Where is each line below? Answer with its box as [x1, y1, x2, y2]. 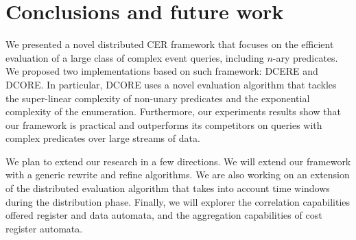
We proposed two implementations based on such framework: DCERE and [5, 64, 318, 78]
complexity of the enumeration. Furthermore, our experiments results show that [5, 104, 341, 119]
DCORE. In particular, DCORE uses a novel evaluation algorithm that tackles [5, 77, 337, 91]
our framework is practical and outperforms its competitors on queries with [5, 117, 322, 132]
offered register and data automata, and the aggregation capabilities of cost [5, 208, 322, 222]
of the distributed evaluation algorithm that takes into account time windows [5, 181, 330, 195]
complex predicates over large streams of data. [5, 131, 200, 145]
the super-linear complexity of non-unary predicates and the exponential [5, 91, 310, 105]
